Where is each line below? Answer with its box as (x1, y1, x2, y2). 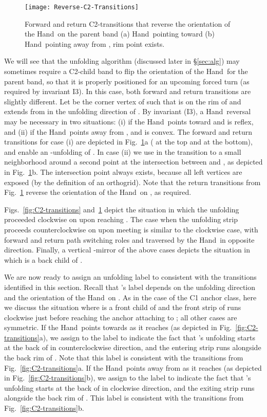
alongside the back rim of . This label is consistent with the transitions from (4, 392, 244, 403)
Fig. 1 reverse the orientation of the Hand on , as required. (4, 187, 192, 197)
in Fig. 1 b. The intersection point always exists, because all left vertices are (4, 166, 242, 177)
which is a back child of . (4, 254, 83, 265)
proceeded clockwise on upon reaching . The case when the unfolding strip (4, 214, 238, 225)
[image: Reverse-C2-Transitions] (25, 4, 139, 11)
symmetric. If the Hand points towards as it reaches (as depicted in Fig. (4, 322, 232, 333)
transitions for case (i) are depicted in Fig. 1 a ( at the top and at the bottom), (4, 136, 253, 147)
